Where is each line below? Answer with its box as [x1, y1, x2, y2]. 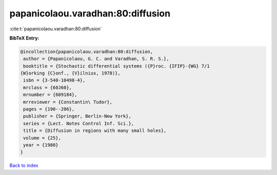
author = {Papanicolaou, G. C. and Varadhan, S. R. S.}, [23, 56, 169, 62]
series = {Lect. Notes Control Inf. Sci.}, [23, 121, 134, 126]
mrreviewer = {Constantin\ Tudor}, [23, 99, 113, 105]
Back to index [9, 162, 38, 169]
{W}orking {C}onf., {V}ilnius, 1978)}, [20, 70, 121, 76]
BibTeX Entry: [9, 35, 39, 41]
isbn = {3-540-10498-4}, [23, 77, 86, 83]
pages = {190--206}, [23, 106, 75, 112]
